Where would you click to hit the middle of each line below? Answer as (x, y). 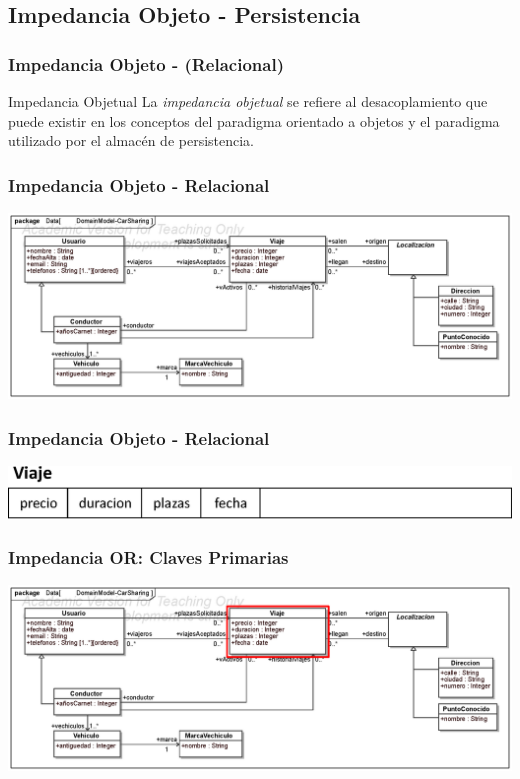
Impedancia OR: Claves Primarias (148, 557)
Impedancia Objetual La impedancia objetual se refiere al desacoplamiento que (248, 101)
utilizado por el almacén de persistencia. (131, 140)
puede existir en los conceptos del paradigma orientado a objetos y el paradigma (254, 120)
